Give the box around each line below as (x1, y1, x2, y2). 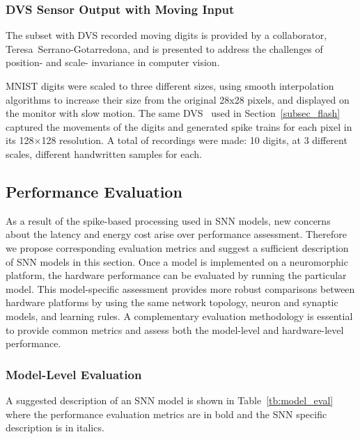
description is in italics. (6, 420, 104, 435)
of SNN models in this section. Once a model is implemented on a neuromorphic (6, 254, 348, 269)
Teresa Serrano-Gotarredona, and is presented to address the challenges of (6, 41, 323, 56)
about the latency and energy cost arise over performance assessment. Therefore (6, 227, 347, 241)
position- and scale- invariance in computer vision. (6, 55, 220, 70)
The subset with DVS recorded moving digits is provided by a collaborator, (6, 28, 327, 42)
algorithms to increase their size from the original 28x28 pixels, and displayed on (6, 92, 350, 106)
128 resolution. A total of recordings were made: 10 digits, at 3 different (41, 133, 347, 147)
